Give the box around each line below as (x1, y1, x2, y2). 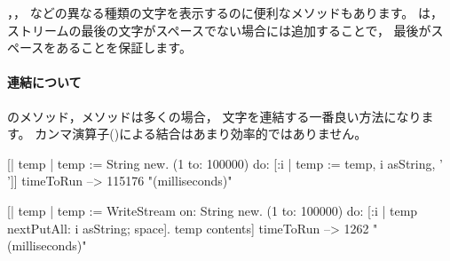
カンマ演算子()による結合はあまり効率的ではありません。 (35, 124, 367, 143)
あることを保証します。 (56, 38, 192, 57)
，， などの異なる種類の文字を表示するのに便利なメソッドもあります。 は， (7, 4, 443, 21)
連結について (7, 73, 82, 91)
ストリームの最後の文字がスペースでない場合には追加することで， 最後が (7, 20, 431, 39)
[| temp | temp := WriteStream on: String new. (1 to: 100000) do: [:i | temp (7, 201, 418, 219)
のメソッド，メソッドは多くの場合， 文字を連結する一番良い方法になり (7, 107, 422, 125)
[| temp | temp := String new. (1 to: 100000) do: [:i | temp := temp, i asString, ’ (7, 154, 443, 172)
